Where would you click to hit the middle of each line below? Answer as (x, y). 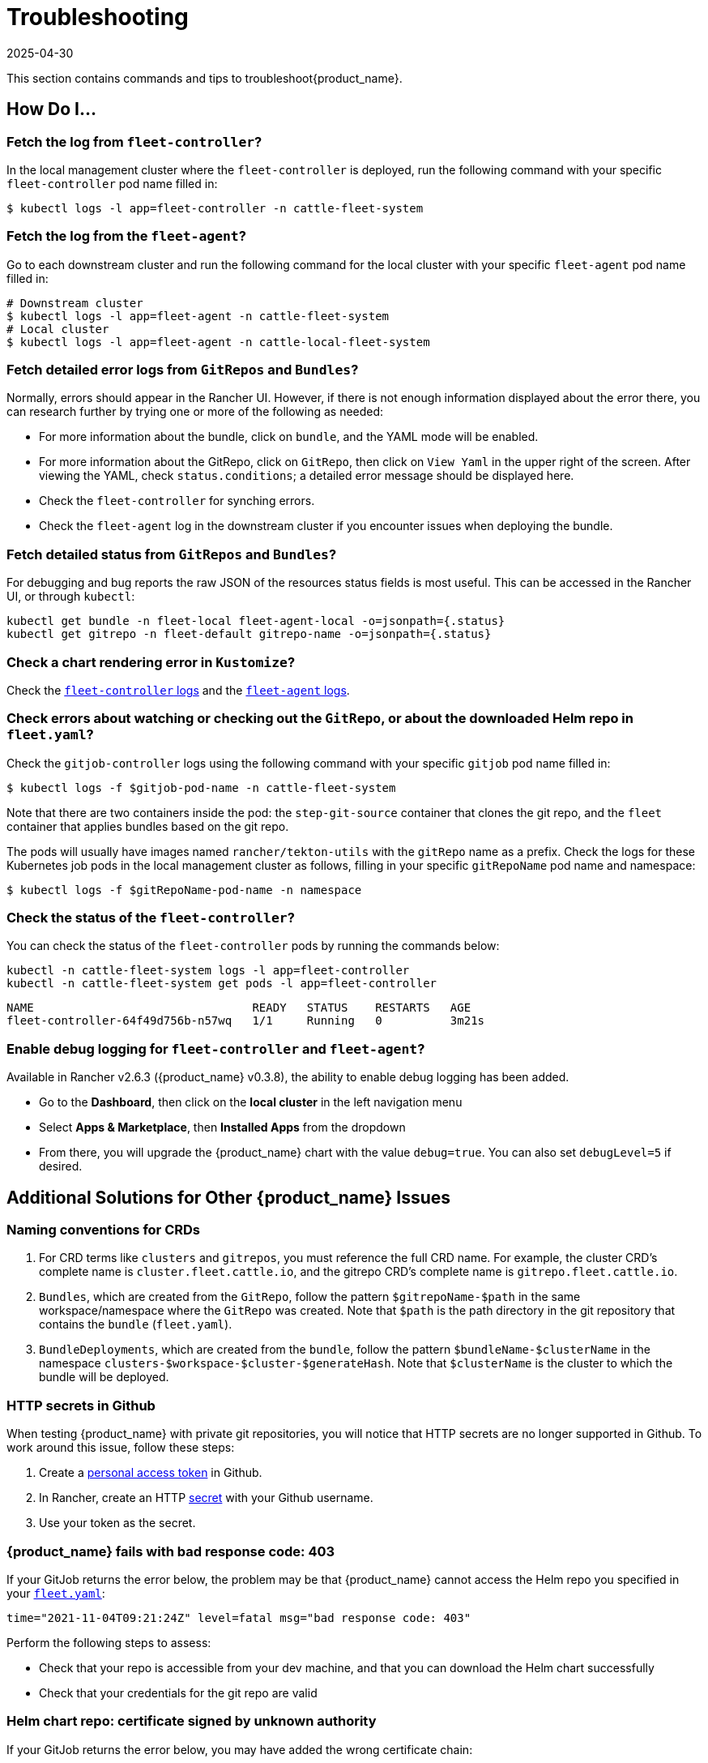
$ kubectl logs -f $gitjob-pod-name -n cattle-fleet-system (201, 787)
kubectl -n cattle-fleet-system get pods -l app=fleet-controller (222, 984)
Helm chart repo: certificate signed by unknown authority (192, 1721)
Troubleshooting (98, 17)
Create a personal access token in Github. (151, 1473)
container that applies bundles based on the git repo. (148, 826)
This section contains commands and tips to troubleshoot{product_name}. (205, 78)
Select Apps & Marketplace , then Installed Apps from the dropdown (222, 1128)
